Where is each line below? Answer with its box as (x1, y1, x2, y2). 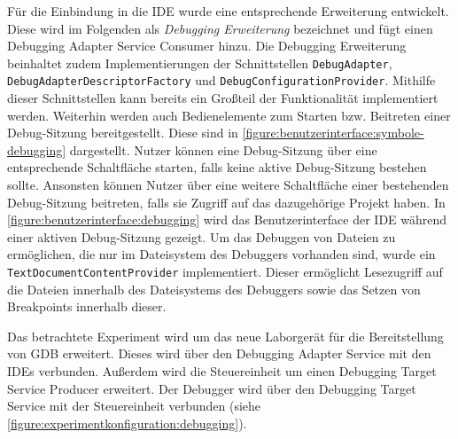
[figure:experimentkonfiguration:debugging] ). (7, 413, 247, 432)
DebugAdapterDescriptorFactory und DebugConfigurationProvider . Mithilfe (7, 71, 436, 90)
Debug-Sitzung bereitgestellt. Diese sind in (7, 123, 238, 142)
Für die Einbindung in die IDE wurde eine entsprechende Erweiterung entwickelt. (7, 2, 449, 20)
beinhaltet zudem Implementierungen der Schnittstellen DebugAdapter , (7, 53, 392, 72)
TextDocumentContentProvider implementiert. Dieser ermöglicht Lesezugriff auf (7, 263, 443, 281)
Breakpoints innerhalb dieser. (7, 297, 167, 316)
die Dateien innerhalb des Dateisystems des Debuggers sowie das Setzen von (7, 279, 421, 298)
